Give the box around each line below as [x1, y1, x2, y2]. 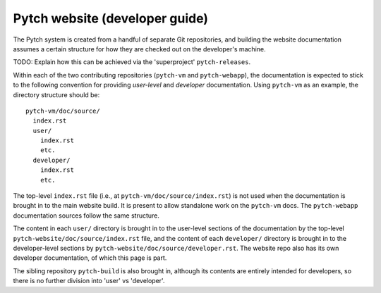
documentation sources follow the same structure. [13, 211, 160, 220]
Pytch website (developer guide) [13, 11, 208, 26]
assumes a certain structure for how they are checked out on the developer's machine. [13, 44, 266, 53]
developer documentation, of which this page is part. [13, 254, 167, 262]
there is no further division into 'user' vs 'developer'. [13, 277, 165, 285]
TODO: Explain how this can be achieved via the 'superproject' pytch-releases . [13, 58, 250, 66]
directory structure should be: [13, 90, 100, 99]
